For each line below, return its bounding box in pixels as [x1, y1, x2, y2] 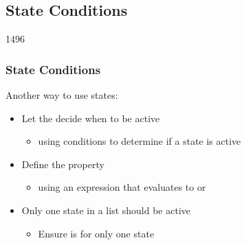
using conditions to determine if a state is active [38, 134, 241, 148]
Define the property [21, 156, 104, 171]
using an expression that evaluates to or [38, 180, 206, 194]
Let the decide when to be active [21, 110, 160, 125]
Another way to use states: [5, 88, 118, 102]
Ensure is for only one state [38, 226, 155, 240]
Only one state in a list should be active [21, 202, 191, 217]
